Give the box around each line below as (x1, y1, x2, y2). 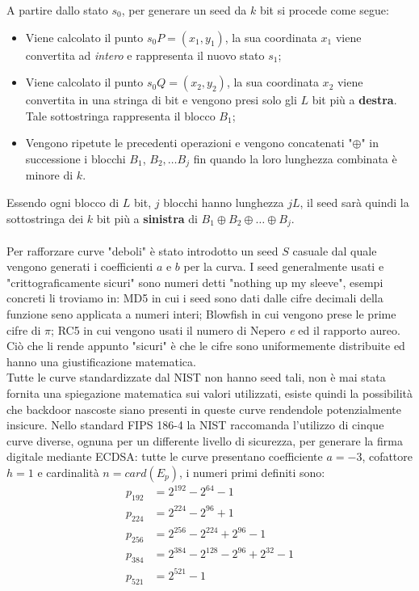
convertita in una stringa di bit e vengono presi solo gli (25, 91, 297, 108)
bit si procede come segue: (259, 2, 389, 18)
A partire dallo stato (6, 2, 108, 18)
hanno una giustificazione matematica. (6, 352, 196, 369)
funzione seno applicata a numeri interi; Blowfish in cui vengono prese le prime (6, 306, 396, 323)
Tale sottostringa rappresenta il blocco (25, 107, 216, 124)
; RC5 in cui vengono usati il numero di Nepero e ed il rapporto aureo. (51, 321, 400, 338)
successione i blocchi (25, 150, 126, 167)
